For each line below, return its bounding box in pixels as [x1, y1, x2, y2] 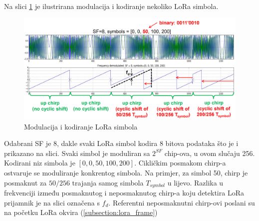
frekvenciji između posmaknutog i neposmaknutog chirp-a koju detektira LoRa [4, 187, 244, 198]
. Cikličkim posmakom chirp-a [134, 157, 226, 168]
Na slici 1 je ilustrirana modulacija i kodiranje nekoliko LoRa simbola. [4, 1, 219, 11]
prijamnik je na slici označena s [4, 197, 100, 207]
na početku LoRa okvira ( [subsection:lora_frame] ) [4, 207, 158, 217]
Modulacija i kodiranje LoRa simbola [24, 121, 138, 131]
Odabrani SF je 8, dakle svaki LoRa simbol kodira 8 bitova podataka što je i [4, 138, 239, 148]
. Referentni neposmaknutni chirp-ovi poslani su [108, 197, 255, 207]
